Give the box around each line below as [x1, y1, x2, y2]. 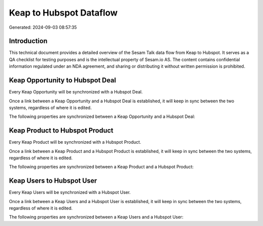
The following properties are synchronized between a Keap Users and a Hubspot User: [9, 214, 184, 220]
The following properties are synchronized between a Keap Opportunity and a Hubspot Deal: [9, 113, 195, 119]
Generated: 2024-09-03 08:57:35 [9, 24, 77, 30]
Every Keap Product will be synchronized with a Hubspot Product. [9, 139, 141, 145]
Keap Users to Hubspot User [9, 177, 97, 185]
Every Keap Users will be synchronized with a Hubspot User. [9, 189, 131, 195]
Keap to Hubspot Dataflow [9, 7, 118, 18]
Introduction [9, 37, 48, 45]
